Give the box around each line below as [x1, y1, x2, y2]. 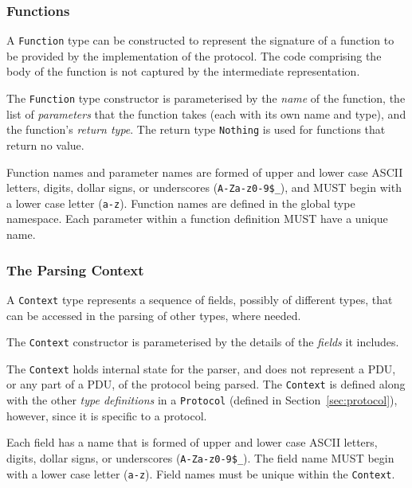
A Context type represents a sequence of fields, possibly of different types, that [6, 291, 393, 307]
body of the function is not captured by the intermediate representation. [6, 63, 360, 80]
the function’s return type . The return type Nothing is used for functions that [6, 121, 386, 138]
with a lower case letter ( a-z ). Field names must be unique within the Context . [6, 465, 395, 482]
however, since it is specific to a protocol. [6, 407, 207, 424]
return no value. [6, 136, 84, 153]
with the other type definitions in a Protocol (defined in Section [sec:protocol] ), [6, 392, 398, 408]
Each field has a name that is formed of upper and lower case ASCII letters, [6, 434, 378, 451]
